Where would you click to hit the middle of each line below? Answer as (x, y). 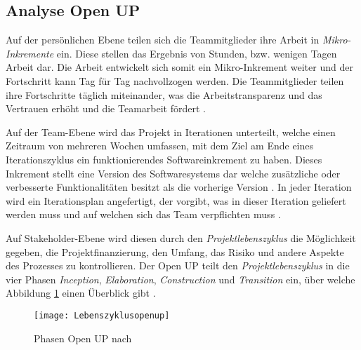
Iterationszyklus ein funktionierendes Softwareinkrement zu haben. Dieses (164, 159)
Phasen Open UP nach (83, 338)
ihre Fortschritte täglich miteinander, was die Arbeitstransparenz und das (164, 94)
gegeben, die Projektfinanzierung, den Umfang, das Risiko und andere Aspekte (175, 251)
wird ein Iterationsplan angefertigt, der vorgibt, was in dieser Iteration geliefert (176, 200)
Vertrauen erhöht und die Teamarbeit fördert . (106, 108)
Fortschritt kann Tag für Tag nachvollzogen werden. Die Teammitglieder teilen (175, 80)
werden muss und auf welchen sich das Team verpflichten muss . (143, 214)
